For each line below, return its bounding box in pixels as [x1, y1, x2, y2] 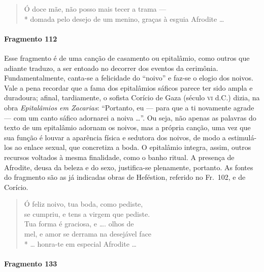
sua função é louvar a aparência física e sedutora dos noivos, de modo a [4, 132, 226, 142]
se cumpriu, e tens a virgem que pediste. [24, 208, 150, 219]
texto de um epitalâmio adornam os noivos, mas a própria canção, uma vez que [4, 122, 251, 133]
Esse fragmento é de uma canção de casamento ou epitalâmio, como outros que [4, 52, 250, 63]
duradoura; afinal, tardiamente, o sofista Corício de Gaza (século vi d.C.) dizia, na [4, 92, 260, 103]
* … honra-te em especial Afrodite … [24, 238, 137, 249]
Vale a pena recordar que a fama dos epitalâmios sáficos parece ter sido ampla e [4, 82, 253, 93]
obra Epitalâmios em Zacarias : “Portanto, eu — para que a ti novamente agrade [4, 102, 254, 112]
